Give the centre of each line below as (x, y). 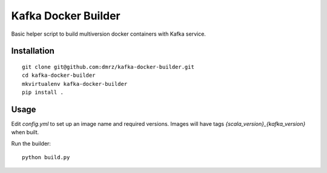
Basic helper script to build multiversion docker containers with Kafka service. (108, 34)
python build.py (46, 158)
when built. (25, 132)
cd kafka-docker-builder (59, 75)
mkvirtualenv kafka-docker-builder (75, 84)
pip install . (43, 93)
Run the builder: (31, 143)
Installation (33, 51)
